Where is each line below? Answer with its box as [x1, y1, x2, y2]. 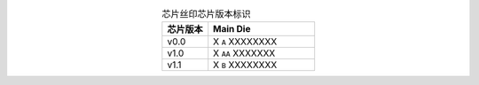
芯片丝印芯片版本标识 [161, 8, 252, 20]
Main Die [213, 23, 251, 35]
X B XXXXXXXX [213, 58, 278, 71]
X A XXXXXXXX [213, 35, 278, 48]
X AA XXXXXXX [213, 47, 276, 59]
